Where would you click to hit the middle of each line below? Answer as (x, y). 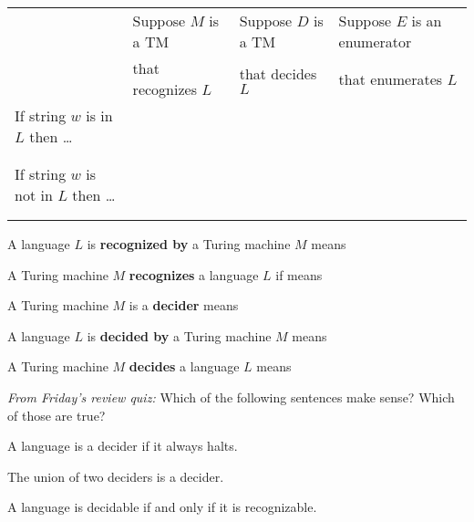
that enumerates (391, 78)
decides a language (184, 366)
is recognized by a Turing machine (189, 244)
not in (34, 195)
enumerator (375, 42)
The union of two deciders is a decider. (116, 476)
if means (299, 274)
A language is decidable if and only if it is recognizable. (162, 507)
